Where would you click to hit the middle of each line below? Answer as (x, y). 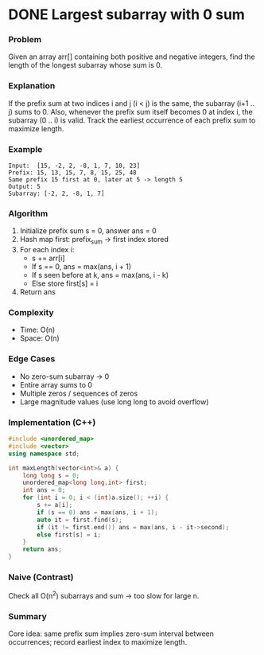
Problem (25, 40)
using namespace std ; (44, 454)
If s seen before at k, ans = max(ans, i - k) (100, 275)
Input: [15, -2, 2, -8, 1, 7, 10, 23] (74, 166)
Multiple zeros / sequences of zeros (79, 393)
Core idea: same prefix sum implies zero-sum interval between (111, 634)
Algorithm (28, 214)
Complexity (31, 313)
